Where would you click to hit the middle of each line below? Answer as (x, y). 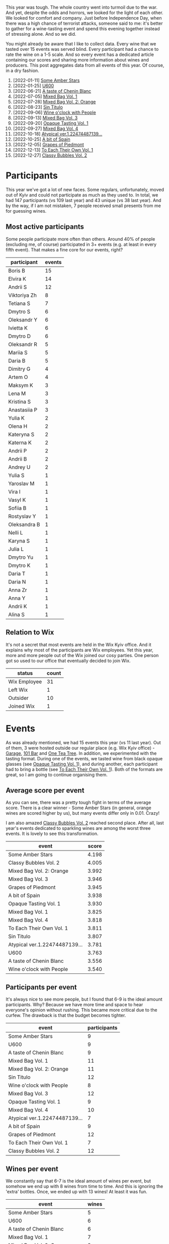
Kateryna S (21, 434)
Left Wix (18, 690)
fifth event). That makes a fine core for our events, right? (64, 249)
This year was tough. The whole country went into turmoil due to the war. (82, 7)
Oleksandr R (23, 344)
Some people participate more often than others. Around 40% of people (80, 239)
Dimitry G (19, 369)
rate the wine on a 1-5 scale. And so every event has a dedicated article (80, 54)
